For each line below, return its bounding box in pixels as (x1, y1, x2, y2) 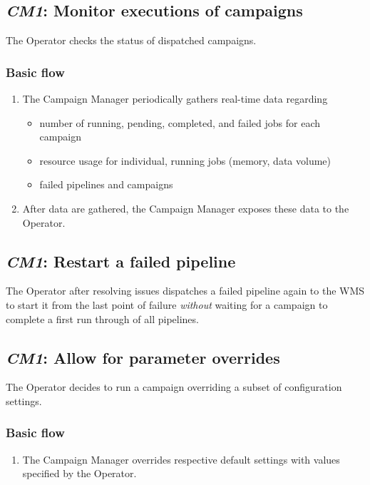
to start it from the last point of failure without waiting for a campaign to (6, 297, 328, 312)
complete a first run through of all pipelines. (6, 311, 199, 326)
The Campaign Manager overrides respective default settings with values (22, 451, 340, 466)
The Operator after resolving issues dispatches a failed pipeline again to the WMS (6, 283, 365, 298)
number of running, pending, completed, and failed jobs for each (39, 115, 321, 130)
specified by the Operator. (22, 466, 137, 481)
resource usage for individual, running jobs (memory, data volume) (39, 153, 332, 168)
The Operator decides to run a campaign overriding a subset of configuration (6, 379, 342, 394)
